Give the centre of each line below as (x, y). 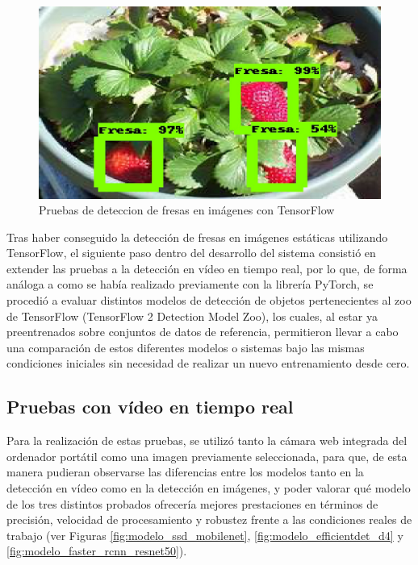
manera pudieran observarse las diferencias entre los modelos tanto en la (185, 472)
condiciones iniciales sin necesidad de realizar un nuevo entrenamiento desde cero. (208, 363)
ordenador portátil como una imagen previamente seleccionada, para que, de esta (207, 456)
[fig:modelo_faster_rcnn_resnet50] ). (97, 551)
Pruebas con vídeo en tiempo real (150, 407)
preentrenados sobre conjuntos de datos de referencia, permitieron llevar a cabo (203, 332)
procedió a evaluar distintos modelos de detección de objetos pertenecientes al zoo (209, 300)
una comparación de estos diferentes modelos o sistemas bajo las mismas (186, 347)
